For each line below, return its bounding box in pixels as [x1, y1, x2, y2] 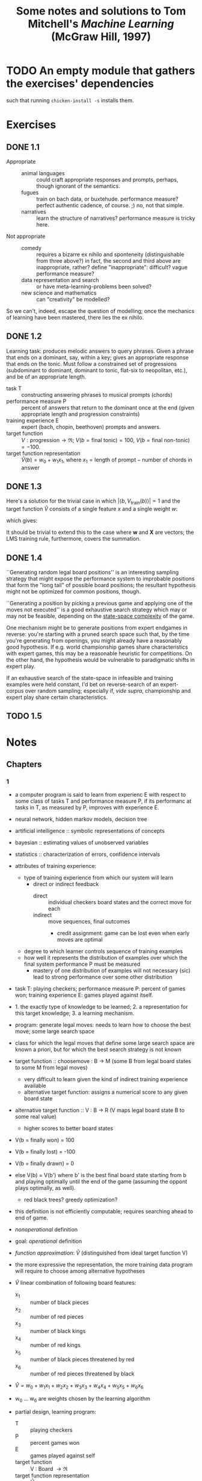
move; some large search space [14, 1028, 95, 1035]
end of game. [14, 1214, 49, 1221]
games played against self [29, 1451, 95, 1459]
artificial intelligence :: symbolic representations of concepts [14, 827, 165, 835]
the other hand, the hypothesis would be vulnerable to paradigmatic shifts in [6, 656, 195, 663]
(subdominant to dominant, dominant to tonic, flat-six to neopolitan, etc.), [6, 367, 188, 374]
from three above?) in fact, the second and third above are [36, 257, 181, 264]
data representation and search [21, 276, 99, 283]
